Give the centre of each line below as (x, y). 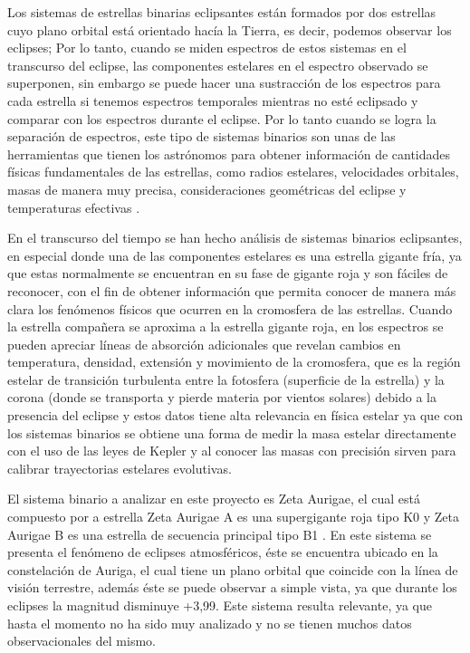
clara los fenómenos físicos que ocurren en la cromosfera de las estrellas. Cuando (230, 308)
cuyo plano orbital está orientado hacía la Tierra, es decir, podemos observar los (230, 29)
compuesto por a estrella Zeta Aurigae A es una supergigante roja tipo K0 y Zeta (234, 517)
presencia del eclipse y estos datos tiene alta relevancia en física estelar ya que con (235, 415)
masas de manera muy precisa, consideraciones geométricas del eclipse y (207, 189)
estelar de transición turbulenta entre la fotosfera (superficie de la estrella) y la (226, 379)
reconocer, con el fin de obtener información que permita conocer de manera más (232, 290)
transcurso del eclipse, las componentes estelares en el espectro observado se (218, 65)
